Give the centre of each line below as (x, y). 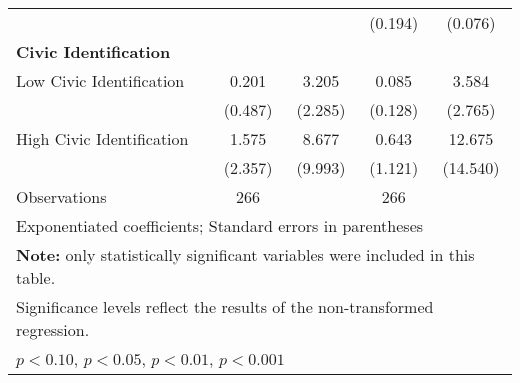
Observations (61, 196)
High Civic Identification (102, 138)
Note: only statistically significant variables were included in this (245, 254)
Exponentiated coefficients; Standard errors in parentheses (220, 225)
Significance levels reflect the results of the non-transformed (225, 306)
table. (36, 277)
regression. (53, 329)
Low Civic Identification (100, 80)
